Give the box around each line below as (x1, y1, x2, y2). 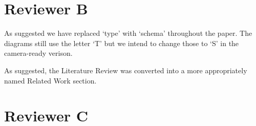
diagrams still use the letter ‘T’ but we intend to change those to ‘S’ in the (4, 37, 239, 48)
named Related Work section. (4, 75, 97, 86)
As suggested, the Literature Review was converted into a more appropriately (4, 65, 247, 75)
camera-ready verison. (4, 48, 73, 58)
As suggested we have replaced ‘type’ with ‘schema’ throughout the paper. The (4, 28, 252, 38)
